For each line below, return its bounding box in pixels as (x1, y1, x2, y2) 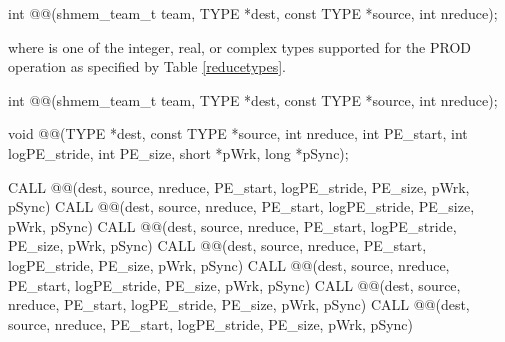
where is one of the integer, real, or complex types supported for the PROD (8, 36, 472, 57)
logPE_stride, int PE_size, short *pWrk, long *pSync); (8, 142, 349, 163)
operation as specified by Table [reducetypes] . (8, 56, 286, 77)
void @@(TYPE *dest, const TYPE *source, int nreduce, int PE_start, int (8, 123, 468, 144)
